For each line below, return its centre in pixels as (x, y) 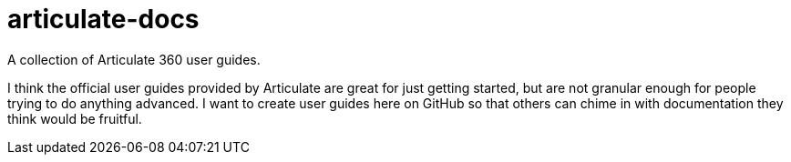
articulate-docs (103, 19)
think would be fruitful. (75, 118)
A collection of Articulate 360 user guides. (134, 59)
